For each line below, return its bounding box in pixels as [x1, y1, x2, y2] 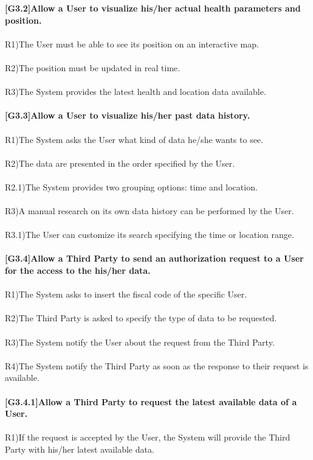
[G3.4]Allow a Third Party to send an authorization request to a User [5, 252, 304, 265]
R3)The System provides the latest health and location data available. [5, 85, 266, 98]
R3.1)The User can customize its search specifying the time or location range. [5, 228, 294, 241]
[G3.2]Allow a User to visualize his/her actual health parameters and [5, 2, 301, 14]
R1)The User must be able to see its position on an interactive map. [5, 37, 259, 50]
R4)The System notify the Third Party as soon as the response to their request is [5, 359, 309, 372]
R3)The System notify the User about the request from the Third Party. [5, 335, 275, 348]
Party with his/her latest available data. [5, 442, 154, 455]
